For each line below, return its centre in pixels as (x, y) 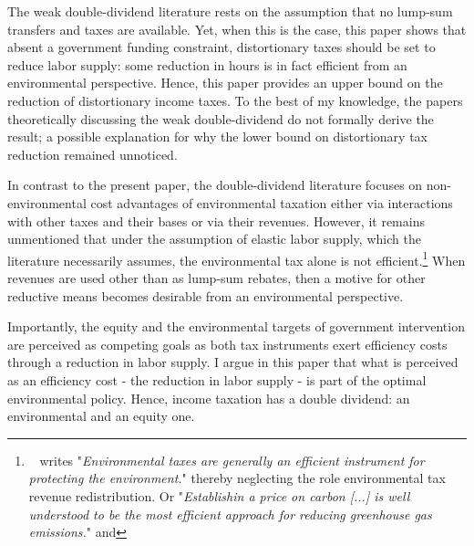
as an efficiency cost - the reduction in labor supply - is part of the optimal (217, 379)
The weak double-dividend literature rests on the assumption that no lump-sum (230, 11)
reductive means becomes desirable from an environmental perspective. (206, 295)
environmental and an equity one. (101, 416)
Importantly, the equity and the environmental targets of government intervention (236, 326)
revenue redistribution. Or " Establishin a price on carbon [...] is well (219, 495)
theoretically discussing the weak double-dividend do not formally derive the (221, 118)
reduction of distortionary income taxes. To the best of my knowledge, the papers (235, 100)
